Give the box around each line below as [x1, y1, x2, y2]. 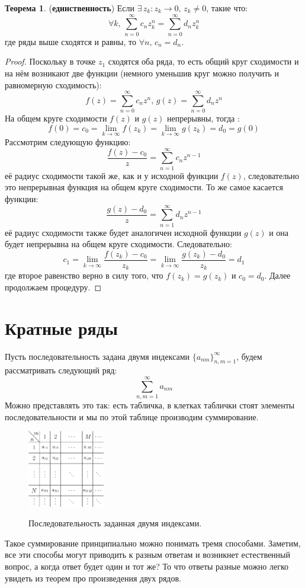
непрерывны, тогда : [167, 112, 240, 124]
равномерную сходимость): [5, 78, 102, 91]
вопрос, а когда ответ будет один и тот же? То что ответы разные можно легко [5, 560, 288, 572]
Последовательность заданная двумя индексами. [28, 517, 202, 529]
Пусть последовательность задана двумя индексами [5, 350, 190, 362]
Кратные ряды [5, 315, 118, 340]
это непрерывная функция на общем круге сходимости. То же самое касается [5, 181, 283, 193]
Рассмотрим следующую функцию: [5, 136, 131, 148]
